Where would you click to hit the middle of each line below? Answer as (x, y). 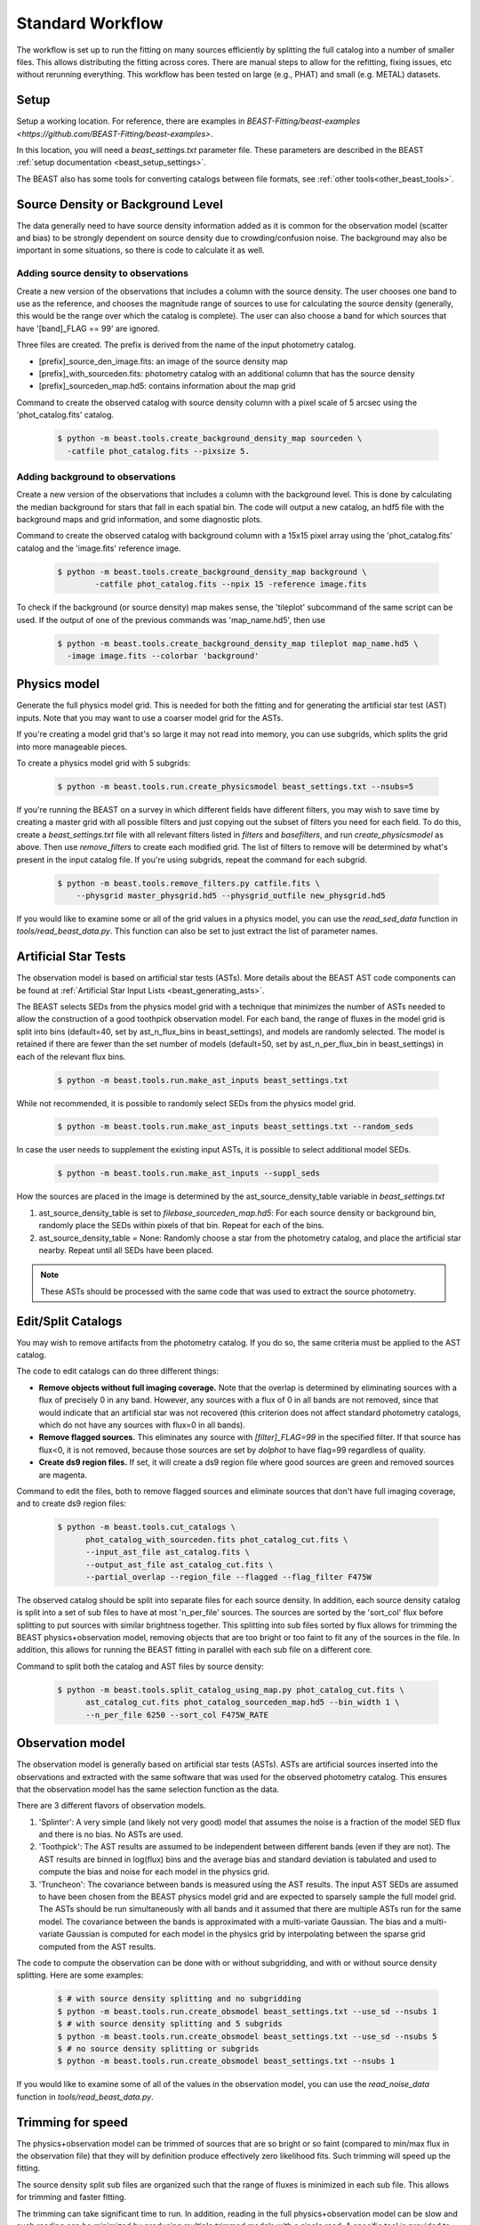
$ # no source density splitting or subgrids (158, 2048)
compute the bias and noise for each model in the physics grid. (154, 1872)
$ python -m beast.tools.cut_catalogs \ (146, 1527)
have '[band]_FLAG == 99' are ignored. (88, 328)
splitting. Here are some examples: (80, 1975)
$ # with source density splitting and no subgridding (179, 1999)
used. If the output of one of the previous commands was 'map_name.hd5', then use (171, 619)
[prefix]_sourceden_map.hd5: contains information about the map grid (167, 386)
